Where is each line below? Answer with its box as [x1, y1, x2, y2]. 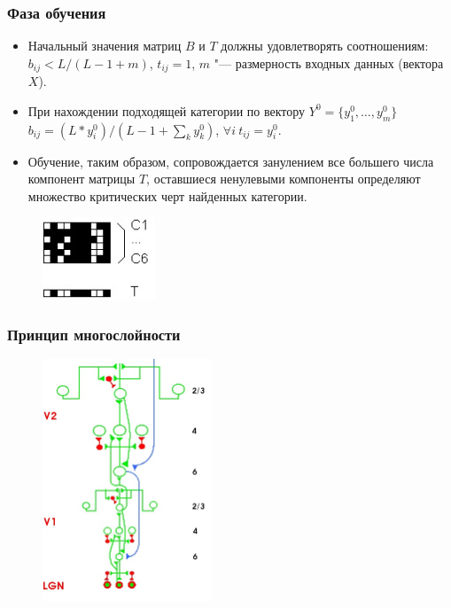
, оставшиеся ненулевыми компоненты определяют [146, 169, 421, 188]
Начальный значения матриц [27, 36, 182, 55]
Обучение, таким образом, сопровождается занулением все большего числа [27, 152, 434, 170]
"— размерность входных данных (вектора [214, 53, 444, 72]
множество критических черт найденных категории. [27, 186, 307, 205]
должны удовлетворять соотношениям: [221, 36, 429, 55]
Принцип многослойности [7, 323, 181, 345]
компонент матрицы [27, 169, 136, 188]
